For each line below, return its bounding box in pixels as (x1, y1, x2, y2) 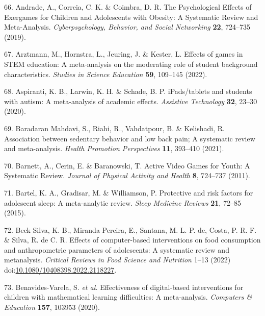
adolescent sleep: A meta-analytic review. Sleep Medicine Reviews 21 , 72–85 (4, 197, 241, 208)
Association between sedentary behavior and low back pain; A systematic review (4, 133, 255, 143)
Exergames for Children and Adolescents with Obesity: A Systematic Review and (4, 11, 258, 22)
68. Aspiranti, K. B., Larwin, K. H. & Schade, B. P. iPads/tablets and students (4, 86, 252, 96)
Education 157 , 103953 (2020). (4, 301, 100, 312)
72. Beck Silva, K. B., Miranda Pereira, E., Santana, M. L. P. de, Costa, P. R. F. (4, 224, 257, 235)
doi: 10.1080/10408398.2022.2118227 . (4, 264, 117, 275)
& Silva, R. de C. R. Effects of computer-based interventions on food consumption (4, 234, 261, 245)
